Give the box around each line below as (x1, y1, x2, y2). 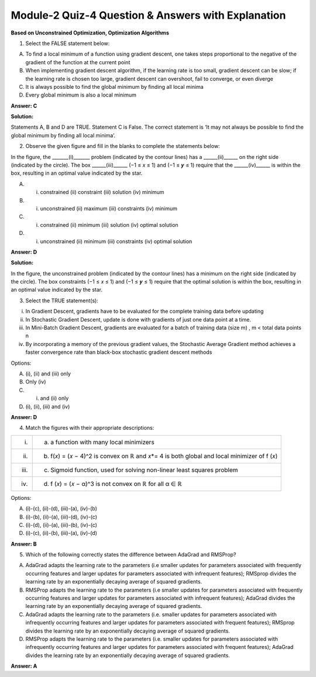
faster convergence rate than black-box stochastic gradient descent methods (25, 348, 212, 356)
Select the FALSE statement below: (25, 40, 110, 47)
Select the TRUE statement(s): (25, 297, 99, 304)
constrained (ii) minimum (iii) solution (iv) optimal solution (40, 221, 178, 228)
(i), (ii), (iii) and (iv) (25, 403, 70, 410)
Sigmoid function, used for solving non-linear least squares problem (50, 465, 238, 474)
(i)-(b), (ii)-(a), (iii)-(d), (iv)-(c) (25, 513, 98, 520)
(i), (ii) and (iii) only (25, 370, 71, 377)
